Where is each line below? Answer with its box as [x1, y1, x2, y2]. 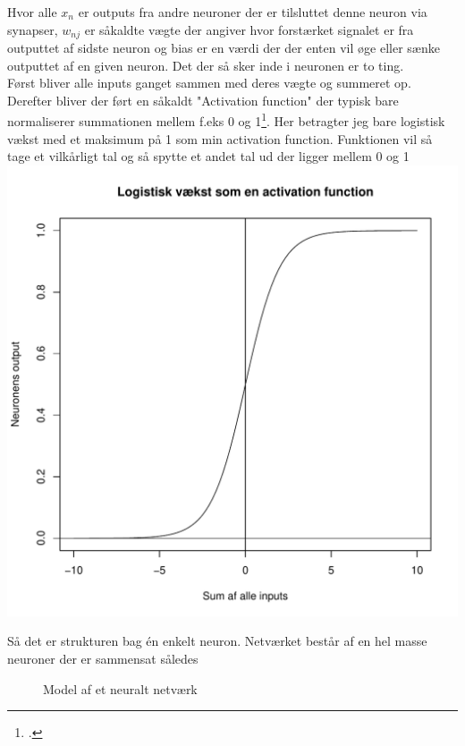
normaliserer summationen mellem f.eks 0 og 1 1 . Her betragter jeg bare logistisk [7, 109, 445, 131]
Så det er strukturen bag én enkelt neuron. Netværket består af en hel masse [7, 632, 427, 650]
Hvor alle [7, 3, 57, 21]
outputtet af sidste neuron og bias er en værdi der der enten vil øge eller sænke [7, 38, 440, 57]
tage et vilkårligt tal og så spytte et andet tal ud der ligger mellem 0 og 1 [7, 147, 410, 165]
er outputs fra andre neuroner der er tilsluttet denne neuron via [78, 3, 427, 21]
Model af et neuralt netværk [43, 679, 198, 698]
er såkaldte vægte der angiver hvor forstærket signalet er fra [84, 20, 414, 38]
